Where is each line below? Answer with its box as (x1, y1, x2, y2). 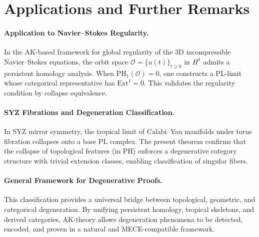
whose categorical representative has (4, 77, 115, 88)
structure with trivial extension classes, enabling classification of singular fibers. (4, 155, 248, 165)
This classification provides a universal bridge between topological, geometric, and (4, 194, 255, 204)
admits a (203, 56, 230, 66)
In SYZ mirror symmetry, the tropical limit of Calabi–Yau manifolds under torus (4, 126, 252, 136)
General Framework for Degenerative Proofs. (4, 175, 162, 185)
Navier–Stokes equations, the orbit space (4, 56, 128, 66)
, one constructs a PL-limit (159, 67, 242, 78)
